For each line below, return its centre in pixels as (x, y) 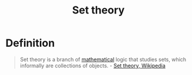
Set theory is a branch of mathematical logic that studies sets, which (103, 59)
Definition (30, 43)
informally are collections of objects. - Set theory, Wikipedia (93, 66)
